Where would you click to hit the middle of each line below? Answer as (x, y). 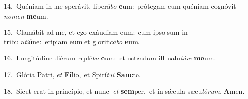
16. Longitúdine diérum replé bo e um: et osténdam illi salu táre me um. (110, 58)
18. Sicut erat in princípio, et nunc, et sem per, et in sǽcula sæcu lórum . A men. (124, 90)
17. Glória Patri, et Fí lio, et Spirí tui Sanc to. (72, 74)
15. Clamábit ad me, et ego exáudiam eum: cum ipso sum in (96, 32)
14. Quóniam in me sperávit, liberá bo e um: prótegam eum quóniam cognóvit (120, 6)
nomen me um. (26, 15)
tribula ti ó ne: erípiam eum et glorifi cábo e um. (72, 41)
